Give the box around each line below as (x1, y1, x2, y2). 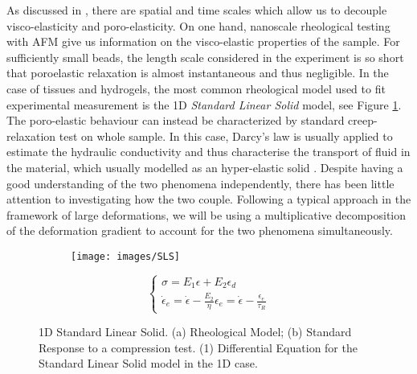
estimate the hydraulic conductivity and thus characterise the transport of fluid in (6, 143, 411, 160)
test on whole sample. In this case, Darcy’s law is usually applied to (59, 127, 393, 144)
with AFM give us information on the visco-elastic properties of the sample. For (6, 33, 400, 50)
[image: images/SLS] (71, 250, 181, 262)
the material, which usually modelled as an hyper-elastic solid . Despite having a (6, 158, 403, 175)
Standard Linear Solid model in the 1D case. (39, 355, 258, 372)
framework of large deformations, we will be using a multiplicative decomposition (6, 206, 406, 223)
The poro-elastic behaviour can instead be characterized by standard (6, 112, 345, 129)
